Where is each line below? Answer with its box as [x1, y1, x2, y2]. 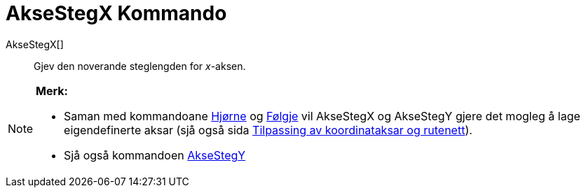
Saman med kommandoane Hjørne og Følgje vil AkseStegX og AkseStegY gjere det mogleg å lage [64, 108, 580, 123]
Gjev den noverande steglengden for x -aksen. [34, 59, 246, 72]
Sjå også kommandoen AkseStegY [64, 148, 246, 162]
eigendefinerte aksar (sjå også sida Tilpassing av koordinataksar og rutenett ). [64, 122, 472, 137]
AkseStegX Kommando [6, 1, 227, 25]
